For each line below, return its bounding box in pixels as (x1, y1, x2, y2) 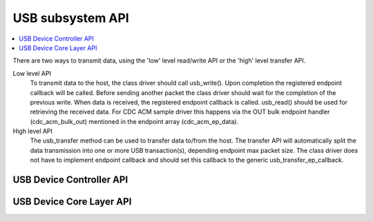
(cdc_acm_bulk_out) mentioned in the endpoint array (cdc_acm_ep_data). (30, 117, 238, 125)
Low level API (12, 69, 52, 77)
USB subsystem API (12, 10, 129, 25)
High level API (12, 127, 53, 136)
